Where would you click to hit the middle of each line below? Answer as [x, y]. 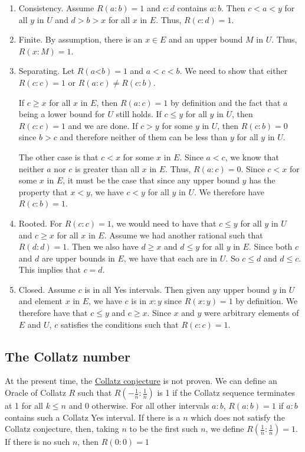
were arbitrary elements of [252, 313]
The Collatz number [68, 356]
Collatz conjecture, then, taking [62, 429]
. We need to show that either [234, 71]
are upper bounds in [78, 258]
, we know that [252, 156]
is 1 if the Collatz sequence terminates [226, 393]
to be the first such [164, 429]
